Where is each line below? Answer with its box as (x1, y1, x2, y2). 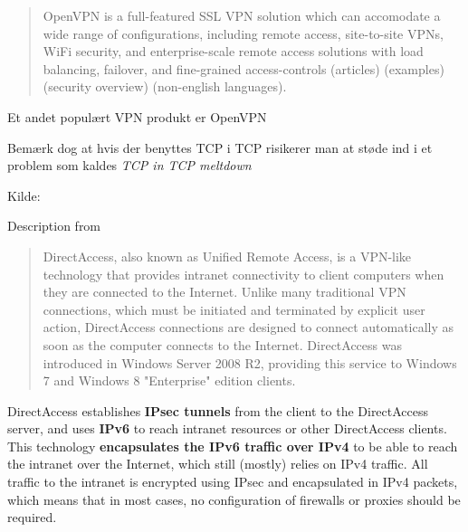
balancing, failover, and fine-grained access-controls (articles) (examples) (43, 59, 444, 78)
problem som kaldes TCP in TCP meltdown (7, 156, 252, 175)
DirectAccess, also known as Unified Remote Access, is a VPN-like (43, 246, 412, 265)
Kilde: (7, 185, 41, 204)
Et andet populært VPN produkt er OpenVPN (7, 107, 267, 126)
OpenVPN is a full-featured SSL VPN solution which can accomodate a (43, 6, 441, 24)
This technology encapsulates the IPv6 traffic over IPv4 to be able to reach (7, 436, 458, 455)
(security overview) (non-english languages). (43, 77, 287, 96)
